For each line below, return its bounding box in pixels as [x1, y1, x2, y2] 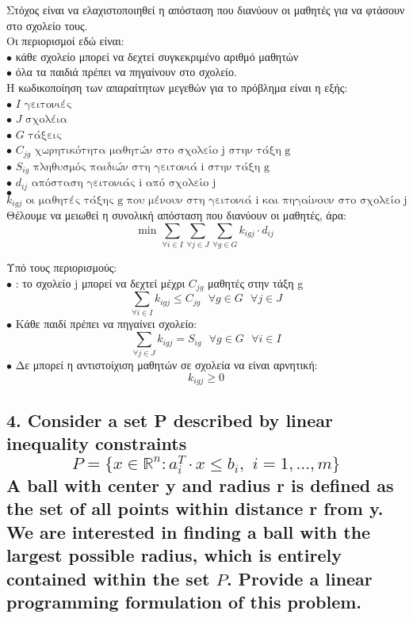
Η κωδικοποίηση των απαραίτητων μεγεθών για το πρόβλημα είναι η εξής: [6, 78, 348, 95]
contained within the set [6, 566, 210, 590]
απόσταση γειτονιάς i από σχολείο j [31, 177, 216, 189]
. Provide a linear [226, 566, 373, 590]
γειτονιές [24, 98, 72, 110]
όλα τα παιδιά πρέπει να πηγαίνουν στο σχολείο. [15, 63, 237, 80]
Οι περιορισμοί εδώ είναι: [6, 32, 124, 49]
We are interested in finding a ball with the [6, 519, 371, 544]
